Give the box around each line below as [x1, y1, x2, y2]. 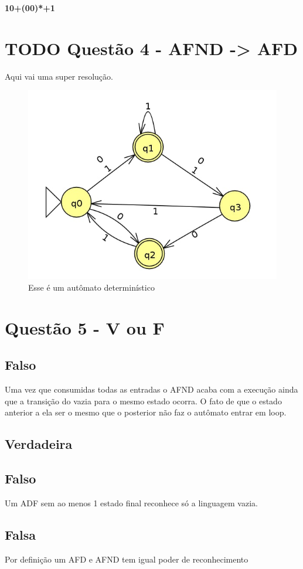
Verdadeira [5, 435, 73, 453]
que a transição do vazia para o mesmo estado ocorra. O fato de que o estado [5, 394, 282, 407]
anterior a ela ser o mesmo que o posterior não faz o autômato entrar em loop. [5, 406, 287, 418]
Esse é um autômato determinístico [28, 281, 155, 293]
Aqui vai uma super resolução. [5, 70, 113, 82]
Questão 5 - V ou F [5, 315, 165, 339]
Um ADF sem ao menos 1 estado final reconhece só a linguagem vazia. [5, 496, 258, 509]
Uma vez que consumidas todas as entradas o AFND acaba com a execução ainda [5, 383, 298, 395]
